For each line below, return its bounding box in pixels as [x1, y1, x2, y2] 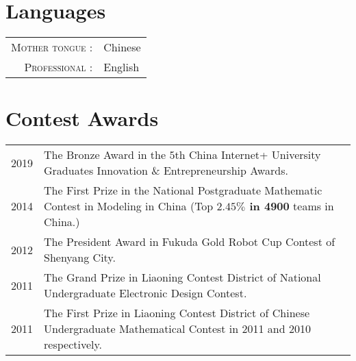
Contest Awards [5, 104, 159, 132]
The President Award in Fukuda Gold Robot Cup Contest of [44, 234, 335, 250]
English [103, 59, 140, 75]
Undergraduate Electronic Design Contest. [44, 285, 247, 301]
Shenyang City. [44, 249, 116, 266]
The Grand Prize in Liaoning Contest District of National [44, 269, 321, 286]
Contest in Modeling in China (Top [44, 198, 214, 214]
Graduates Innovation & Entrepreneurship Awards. [44, 162, 288, 179]
